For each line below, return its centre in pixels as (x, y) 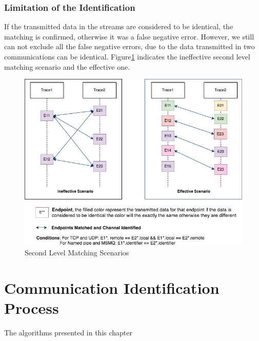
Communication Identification (112, 287)
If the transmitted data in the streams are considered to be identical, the (119, 26)
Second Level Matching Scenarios (77, 252)
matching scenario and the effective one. (67, 66)
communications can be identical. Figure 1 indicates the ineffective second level (127, 56)
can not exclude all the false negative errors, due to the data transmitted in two (129, 46)
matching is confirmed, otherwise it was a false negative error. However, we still (129, 36)
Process (32, 307)
